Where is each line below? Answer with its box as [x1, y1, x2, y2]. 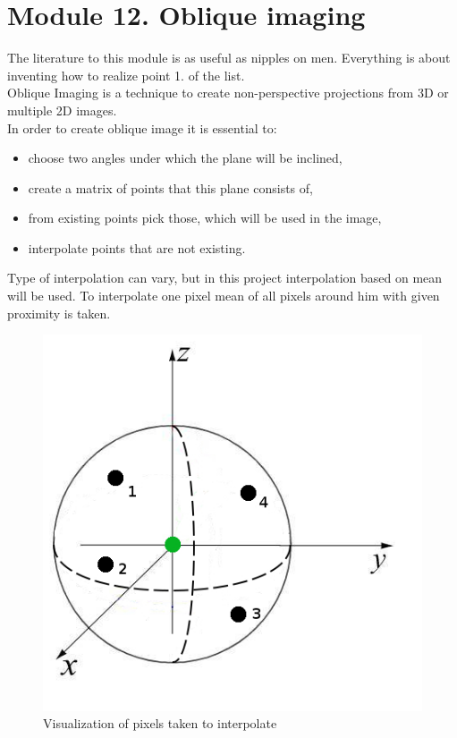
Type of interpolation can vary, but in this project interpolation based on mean [7, 268, 443, 287]
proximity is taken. [7, 303, 111, 322]
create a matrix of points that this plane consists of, [28, 178, 313, 197]
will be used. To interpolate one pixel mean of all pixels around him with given [7, 286, 440, 305]
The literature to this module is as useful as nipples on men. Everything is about [7, 48, 451, 67]
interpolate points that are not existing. [28, 238, 246, 257]
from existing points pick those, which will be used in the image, [28, 208, 382, 227]
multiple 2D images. [7, 100, 117, 119]
